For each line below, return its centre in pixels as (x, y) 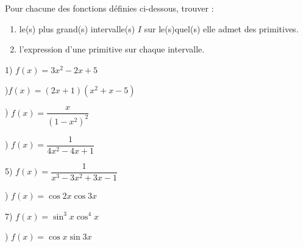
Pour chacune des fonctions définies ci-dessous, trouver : (109, 8)
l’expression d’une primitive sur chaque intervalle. (112, 49)
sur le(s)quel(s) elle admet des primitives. (221, 28)
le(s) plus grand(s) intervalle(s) (77, 28)
